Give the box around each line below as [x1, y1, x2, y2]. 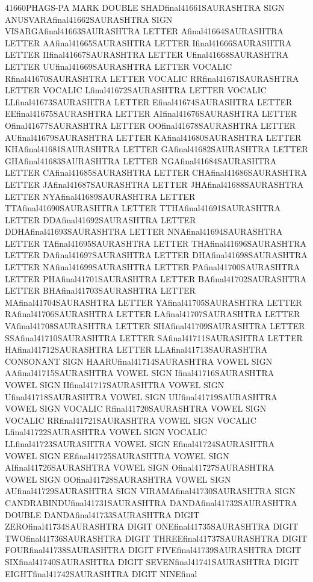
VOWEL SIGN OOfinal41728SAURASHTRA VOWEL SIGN [5, 472, 231, 485]
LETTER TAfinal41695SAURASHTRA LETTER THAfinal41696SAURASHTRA [5, 237, 306, 249]
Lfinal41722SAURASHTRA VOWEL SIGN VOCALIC [5, 426, 207, 438]
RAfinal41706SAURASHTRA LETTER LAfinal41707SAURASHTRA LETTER [5, 308, 300, 320]
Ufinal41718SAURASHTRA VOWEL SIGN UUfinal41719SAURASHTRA [5, 390, 277, 403]
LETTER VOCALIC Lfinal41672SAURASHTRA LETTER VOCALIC [5, 84, 267, 96]
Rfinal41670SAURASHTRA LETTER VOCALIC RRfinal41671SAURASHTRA [5, 72, 299, 84]
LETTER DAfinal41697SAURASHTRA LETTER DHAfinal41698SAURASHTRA [5, 249, 308, 261]
